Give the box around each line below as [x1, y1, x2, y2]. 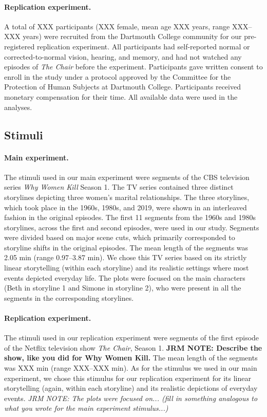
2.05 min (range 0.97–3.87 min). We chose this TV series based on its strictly [4, 252, 247, 263]
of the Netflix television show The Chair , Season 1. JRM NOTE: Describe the [4, 342, 262, 353]
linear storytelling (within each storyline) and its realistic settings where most [4, 262, 249, 273]
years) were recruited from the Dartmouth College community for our [23, 31, 242, 42]
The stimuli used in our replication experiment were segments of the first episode [4, 332, 259, 343]
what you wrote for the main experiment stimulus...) [4, 403, 168, 413]
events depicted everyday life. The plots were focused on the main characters [4, 272, 245, 283]
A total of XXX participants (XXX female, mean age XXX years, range [4, 21, 230, 31]
